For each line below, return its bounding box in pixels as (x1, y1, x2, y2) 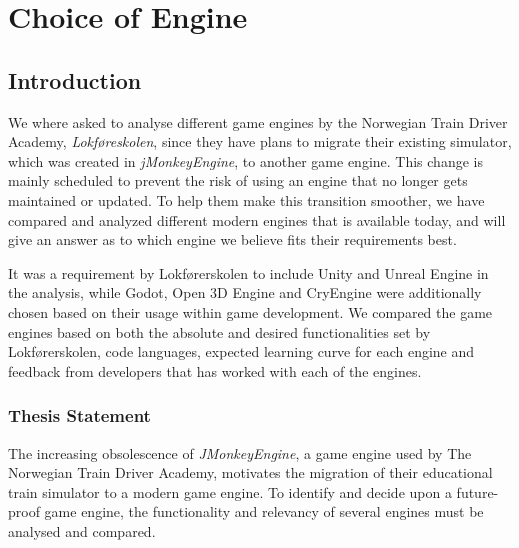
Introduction (8, 64, 142, 95)
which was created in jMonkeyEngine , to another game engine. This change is (8, 150, 483, 171)
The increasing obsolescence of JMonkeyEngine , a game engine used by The (8, 442, 472, 463)
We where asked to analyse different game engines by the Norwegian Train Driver (8, 111, 508, 132)
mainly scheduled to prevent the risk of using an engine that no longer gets (8, 170, 468, 191)
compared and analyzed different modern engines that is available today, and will (8, 209, 506, 230)
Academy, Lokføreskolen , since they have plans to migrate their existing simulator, (8, 131, 512, 152)
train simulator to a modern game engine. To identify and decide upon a (8, 481, 452, 502)
